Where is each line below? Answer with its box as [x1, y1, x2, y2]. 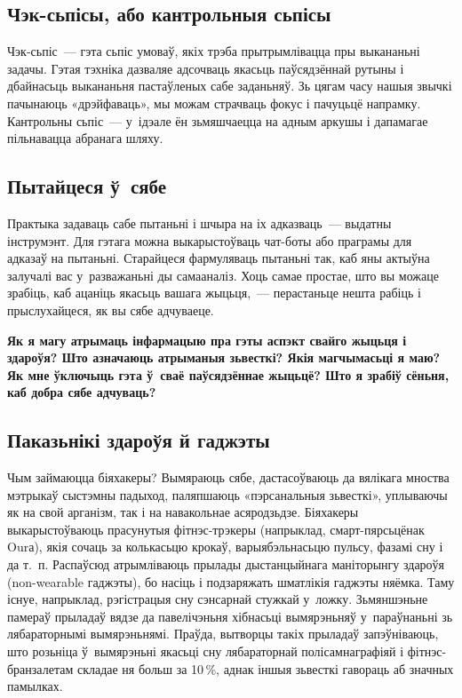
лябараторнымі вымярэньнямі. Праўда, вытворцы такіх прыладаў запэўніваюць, [7, 624, 439, 643]
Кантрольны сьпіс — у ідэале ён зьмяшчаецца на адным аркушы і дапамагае [7, 111, 428, 130]
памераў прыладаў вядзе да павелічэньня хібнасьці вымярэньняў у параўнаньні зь [7, 607, 453, 625]
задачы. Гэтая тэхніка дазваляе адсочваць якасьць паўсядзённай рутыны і [7, 59, 404, 77]
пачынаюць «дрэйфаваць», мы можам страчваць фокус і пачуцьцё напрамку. [7, 93, 421, 112]
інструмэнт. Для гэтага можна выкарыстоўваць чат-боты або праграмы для [7, 231, 412, 250]
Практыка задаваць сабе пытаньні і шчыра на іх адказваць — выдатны [7, 213, 392, 232]
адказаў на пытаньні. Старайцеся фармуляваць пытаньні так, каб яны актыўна [7, 249, 430, 267]
